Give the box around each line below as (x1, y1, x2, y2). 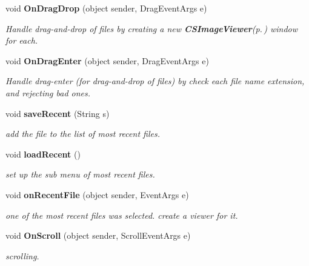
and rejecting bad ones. (5, 86, 91, 99)
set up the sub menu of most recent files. (5, 168, 155, 181)
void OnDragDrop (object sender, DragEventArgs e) (5, 2, 207, 14)
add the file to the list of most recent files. (5, 127, 160, 140)
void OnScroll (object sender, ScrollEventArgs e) (5, 229, 191, 242)
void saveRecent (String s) (5, 107, 110, 119)
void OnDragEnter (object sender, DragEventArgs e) (5, 54, 209, 67)
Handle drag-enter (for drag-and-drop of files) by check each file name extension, (5, 75, 305, 87)
